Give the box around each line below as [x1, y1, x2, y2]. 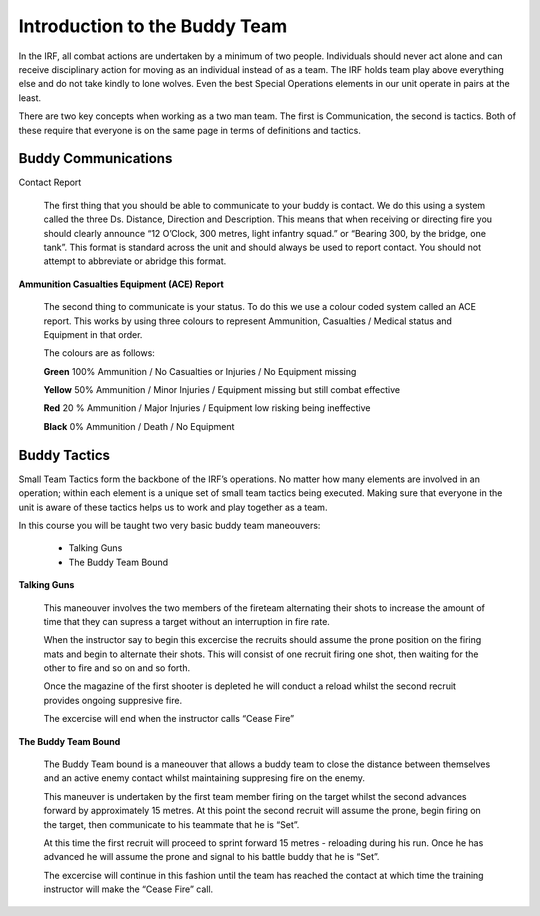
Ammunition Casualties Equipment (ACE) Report [18, 278, 224, 290]
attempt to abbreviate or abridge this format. [43, 255, 227, 267]
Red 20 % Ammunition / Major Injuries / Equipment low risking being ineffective [43, 402, 371, 414]
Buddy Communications [18, 150, 173, 167]
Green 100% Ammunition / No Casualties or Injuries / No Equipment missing [43, 365, 357, 377]
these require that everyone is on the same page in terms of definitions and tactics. [18, 124, 362, 136]
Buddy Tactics [18, 446, 110, 464]
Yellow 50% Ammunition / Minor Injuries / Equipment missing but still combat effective [43, 384, 400, 396]
